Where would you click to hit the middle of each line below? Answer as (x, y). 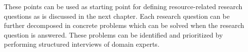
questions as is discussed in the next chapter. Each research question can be (117, 16)
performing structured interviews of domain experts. (82, 44)
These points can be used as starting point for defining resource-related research (123, 6)
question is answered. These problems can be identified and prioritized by (114, 34)
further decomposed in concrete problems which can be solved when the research (124, 25)
